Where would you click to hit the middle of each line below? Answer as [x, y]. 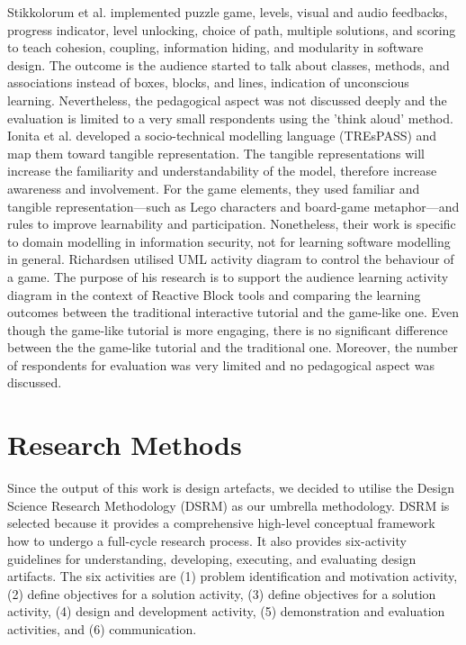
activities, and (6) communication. [102, 628]
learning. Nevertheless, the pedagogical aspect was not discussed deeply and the [227, 100]
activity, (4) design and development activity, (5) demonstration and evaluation [226, 611]
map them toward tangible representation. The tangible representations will [216, 153]
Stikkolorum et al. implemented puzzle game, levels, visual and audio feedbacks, [228, 12]
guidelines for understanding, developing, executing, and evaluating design [212, 558]
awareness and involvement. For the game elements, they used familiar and [214, 188]
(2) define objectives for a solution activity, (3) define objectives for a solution [222, 593]
